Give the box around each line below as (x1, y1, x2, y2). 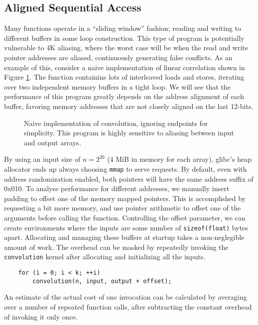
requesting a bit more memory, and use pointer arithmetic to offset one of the (4, 203, 241, 213)
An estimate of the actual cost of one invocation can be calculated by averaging (4, 292, 247, 302)
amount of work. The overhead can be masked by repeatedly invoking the (4, 241, 229, 252)
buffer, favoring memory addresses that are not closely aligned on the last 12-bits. (4, 101, 254, 111)
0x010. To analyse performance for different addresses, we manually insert (4, 183, 230, 194)
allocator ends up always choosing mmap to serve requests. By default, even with (4, 163, 247, 174)
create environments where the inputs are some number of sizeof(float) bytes (4, 222, 248, 232)
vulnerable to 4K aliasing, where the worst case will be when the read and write (4, 42, 249, 53)
